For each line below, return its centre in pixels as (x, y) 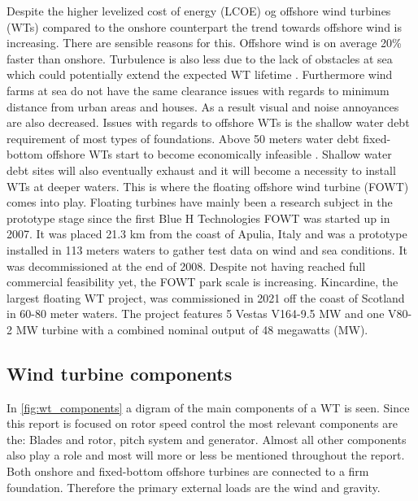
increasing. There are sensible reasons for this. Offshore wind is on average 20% (204, 43)
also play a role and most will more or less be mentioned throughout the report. (206, 455)
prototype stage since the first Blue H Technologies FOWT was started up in (198, 218)
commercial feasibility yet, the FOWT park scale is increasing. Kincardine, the (202, 282)
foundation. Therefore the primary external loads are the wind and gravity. (194, 487)
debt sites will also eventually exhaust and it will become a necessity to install (201, 170)
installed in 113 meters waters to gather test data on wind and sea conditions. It (207, 249)
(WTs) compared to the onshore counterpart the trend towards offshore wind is (204, 26)
